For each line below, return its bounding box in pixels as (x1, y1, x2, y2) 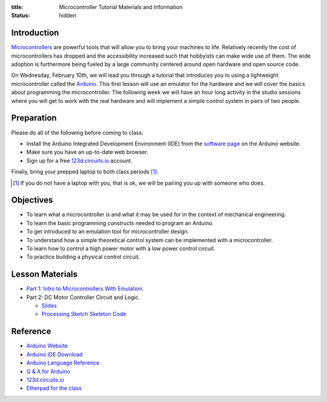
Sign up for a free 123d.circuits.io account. (26, 157, 133, 164)
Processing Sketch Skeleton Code (41, 311, 127, 318)
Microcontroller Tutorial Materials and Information (59, 4, 183, 10)
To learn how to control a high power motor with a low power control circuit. (26, 245, 216, 252)
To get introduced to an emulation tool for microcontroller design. (26, 228, 190, 236)
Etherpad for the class (26, 384, 82, 392)
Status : (11, 12, 30, 19)
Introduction (11, 28, 59, 38)
